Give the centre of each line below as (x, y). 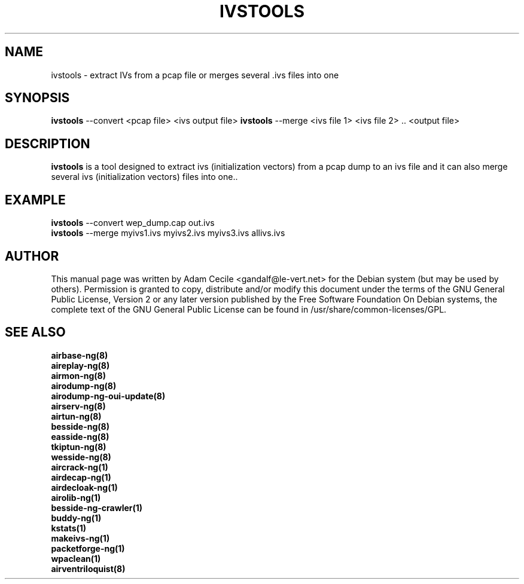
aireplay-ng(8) (80, 365)
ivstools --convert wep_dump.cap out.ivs (133, 223)
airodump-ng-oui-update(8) (108, 396)
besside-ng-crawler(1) (97, 507)
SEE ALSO (35, 332)
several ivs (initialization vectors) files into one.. (144, 177)
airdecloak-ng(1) (84, 487)
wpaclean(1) (76, 558)
